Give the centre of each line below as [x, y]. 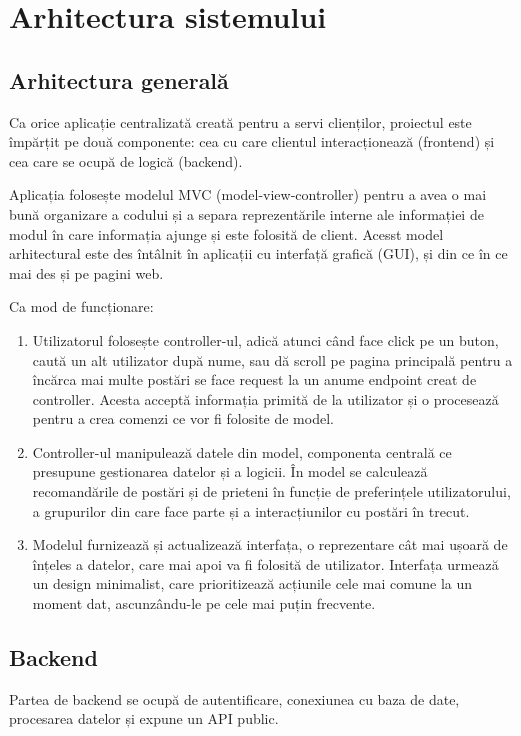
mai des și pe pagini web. [86, 272]
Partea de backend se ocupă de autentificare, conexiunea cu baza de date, [234, 698]
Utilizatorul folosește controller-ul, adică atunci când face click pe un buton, [265, 339]
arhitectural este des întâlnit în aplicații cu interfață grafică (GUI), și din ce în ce [258, 253]
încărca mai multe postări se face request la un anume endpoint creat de [254, 379]
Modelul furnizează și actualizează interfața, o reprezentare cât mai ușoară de [270, 544]
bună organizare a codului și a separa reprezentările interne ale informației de [246, 213]
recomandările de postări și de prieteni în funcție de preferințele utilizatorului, [271, 491]
